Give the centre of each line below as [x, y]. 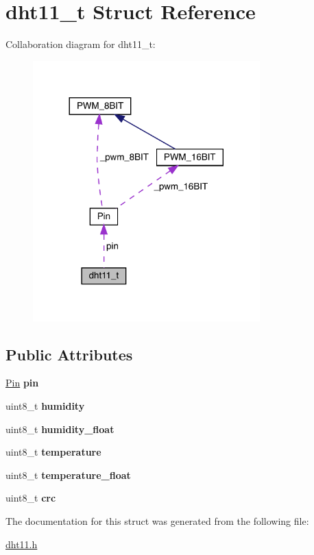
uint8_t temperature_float [68, 474]
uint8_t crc [31, 498]
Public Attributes [69, 354]
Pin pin [22, 383]
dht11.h [22, 544]
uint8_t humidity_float [60, 429]
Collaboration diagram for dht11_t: [81, 44]
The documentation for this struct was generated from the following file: [157, 520]
